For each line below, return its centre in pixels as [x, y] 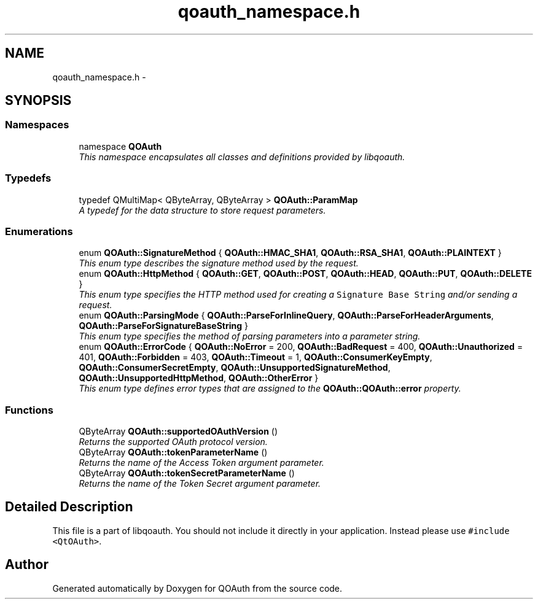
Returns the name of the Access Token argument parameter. [201, 463]
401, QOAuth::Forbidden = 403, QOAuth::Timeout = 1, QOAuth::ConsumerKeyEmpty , [255, 357]
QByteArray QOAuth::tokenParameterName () [173, 452]
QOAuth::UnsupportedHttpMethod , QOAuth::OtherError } [199, 378]
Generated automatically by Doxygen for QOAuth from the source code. [197, 588]
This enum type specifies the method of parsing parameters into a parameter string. [250, 336]
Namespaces [37, 125]
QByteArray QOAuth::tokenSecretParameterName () [187, 473]
